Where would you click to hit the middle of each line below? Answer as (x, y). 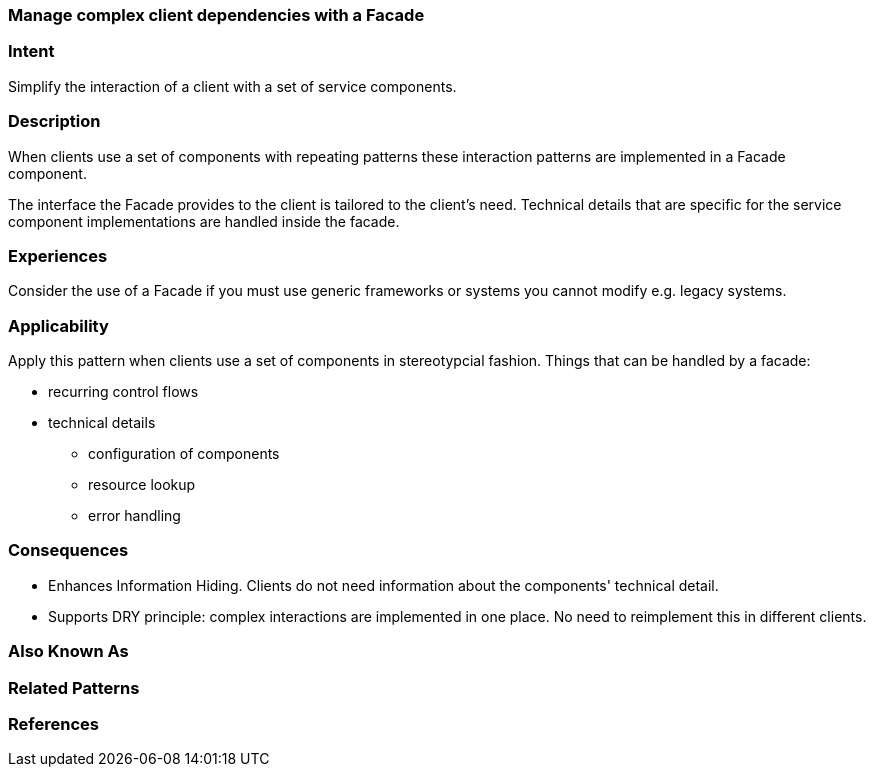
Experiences (58, 255)
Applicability (58, 325)
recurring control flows (123, 391)
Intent (31, 51)
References (53, 723)
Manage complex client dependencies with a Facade (216, 15)
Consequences (68, 550)
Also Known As (68, 651)
